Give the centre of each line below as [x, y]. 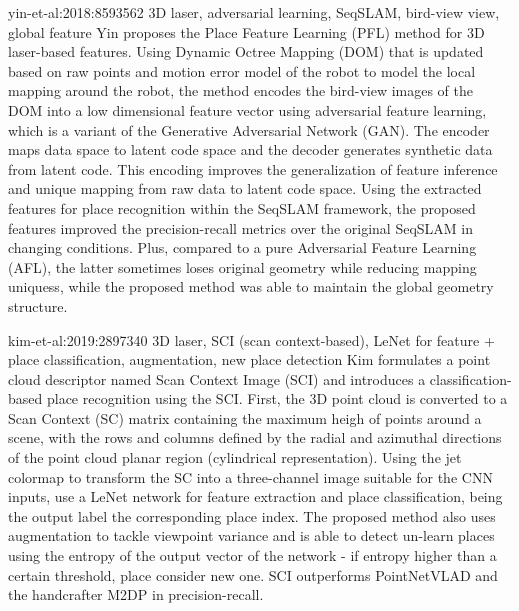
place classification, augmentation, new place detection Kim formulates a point [249, 359]
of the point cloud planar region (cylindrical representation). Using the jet [235, 457]
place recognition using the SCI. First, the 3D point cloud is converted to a [277, 398]
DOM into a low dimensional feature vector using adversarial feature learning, [247, 109]
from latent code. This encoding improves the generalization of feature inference [253, 168]
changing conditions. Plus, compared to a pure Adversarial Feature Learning [242, 247]
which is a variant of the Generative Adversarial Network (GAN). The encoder [249, 129]
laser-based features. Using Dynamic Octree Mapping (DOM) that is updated [246, 51]
